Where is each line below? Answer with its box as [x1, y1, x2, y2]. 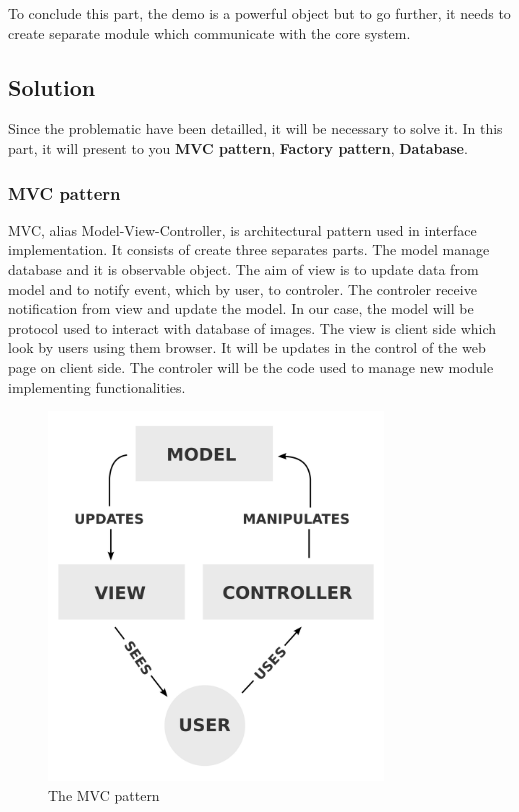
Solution [8, 71, 96, 102]
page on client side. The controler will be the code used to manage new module [8, 356, 494, 377]
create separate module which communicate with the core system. [8, 22, 411, 43]
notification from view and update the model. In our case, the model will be [8, 298, 474, 319]
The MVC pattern [48, 784, 160, 805]
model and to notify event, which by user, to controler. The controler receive [8, 278, 477, 299]
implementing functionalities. [8, 376, 186, 397]
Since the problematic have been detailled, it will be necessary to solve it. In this [8, 118, 503, 139]
